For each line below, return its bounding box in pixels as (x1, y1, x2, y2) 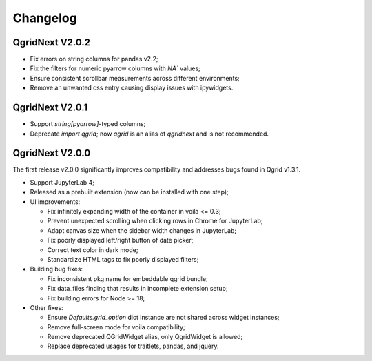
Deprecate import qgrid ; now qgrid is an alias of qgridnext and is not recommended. (30, 130, 269, 138)
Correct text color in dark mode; (47, 245, 138, 254)
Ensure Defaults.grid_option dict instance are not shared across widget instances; (47, 313, 280, 322)
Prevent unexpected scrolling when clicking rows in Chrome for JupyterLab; (47, 217, 263, 225)
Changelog (12, 10, 77, 25)
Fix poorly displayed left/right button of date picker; (47, 236, 194, 245)
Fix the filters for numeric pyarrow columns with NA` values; (30, 64, 201, 72)
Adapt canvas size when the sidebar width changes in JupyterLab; (47, 226, 237, 234)
